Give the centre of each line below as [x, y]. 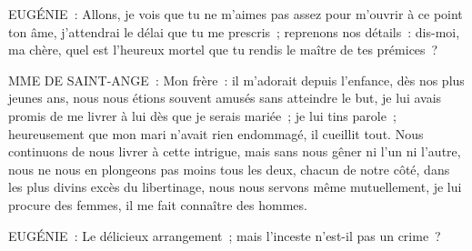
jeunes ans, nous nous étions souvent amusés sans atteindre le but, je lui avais [225, 98]
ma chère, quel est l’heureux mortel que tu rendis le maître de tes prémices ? [223, 50]
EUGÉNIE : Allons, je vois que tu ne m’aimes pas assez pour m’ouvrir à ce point [236, 14]
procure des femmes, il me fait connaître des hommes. [158, 204]
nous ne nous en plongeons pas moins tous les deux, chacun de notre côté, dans [229, 169]
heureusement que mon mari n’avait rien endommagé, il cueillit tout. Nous [216, 133]
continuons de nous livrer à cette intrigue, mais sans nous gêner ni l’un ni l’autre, [235, 151]
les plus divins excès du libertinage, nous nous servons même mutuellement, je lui [235, 187]
